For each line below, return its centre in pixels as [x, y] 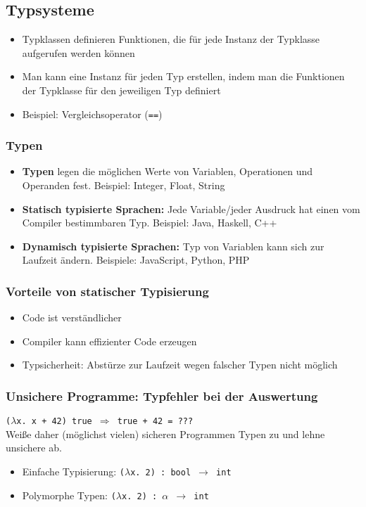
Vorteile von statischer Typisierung [107, 291]
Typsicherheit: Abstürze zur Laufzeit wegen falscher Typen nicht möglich [180, 365]
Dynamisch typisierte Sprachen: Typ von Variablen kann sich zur [173, 246]
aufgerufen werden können [78, 52]
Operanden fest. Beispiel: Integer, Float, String [124, 185]
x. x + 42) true [54, 422]
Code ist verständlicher [72, 317]
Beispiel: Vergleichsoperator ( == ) [92, 114]
